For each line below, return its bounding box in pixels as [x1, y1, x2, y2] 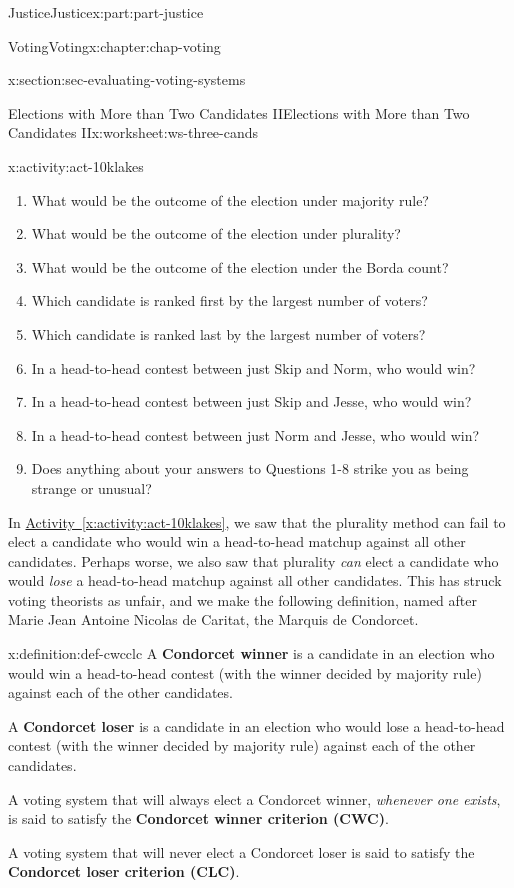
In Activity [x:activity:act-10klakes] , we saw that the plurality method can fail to [8, 511, 506, 532]
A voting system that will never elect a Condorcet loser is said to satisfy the [8, 841, 475, 862]
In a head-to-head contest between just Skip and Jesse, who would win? [31, 391, 472, 412]
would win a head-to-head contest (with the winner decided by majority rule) [8, 662, 482, 683]
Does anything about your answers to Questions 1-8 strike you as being [31, 458, 469, 479]
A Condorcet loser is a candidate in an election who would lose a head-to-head [8, 715, 505, 736]
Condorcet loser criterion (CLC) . [8, 861, 240, 882]
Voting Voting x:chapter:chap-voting [8, 35, 221, 56]
